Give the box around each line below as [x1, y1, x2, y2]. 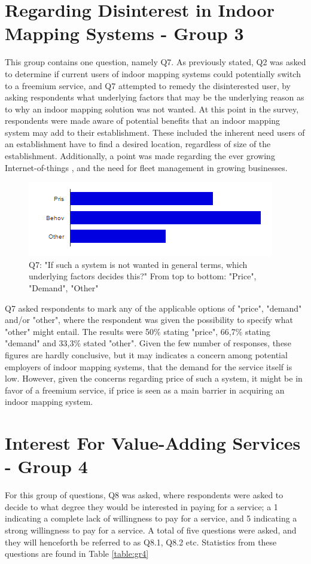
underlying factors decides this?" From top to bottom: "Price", [29, 270, 257, 282]
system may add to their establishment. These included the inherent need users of [5, 126, 305, 138]
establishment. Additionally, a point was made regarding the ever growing [5, 150, 275, 162]
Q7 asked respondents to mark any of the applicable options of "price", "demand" [5, 301, 302, 314]
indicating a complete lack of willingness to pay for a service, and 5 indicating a [5, 512, 297, 525]
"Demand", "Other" [29, 282, 99, 294]
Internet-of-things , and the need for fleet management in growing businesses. [5, 161, 288, 173]
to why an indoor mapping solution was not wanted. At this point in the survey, [5, 102, 299, 115]
